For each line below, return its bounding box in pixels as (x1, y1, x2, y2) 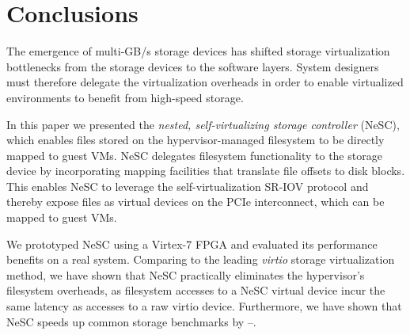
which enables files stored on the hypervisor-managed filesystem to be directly (6, 131, 385, 148)
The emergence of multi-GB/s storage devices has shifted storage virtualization (6, 43, 390, 59)
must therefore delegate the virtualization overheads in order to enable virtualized (6, 74, 404, 90)
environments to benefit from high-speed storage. (6, 89, 244, 105)
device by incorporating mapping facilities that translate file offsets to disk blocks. (6, 162, 405, 179)
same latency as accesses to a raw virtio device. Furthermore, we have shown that (6, 298, 402, 314)
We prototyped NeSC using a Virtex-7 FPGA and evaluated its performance (6, 235, 378, 252)
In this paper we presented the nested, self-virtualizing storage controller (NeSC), (6, 116, 400, 132)
